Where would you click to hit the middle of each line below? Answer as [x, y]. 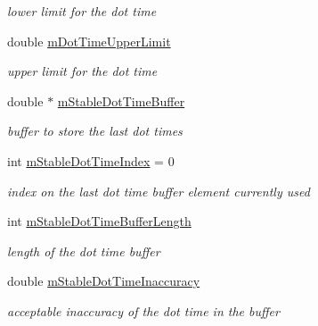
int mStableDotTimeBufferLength [99, 221]
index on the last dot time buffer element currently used [159, 191]
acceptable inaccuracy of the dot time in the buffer [143, 310]
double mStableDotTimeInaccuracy [104, 281]
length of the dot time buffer [84, 251]
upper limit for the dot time [82, 71]
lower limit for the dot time [82, 11]
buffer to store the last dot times [95, 131]
